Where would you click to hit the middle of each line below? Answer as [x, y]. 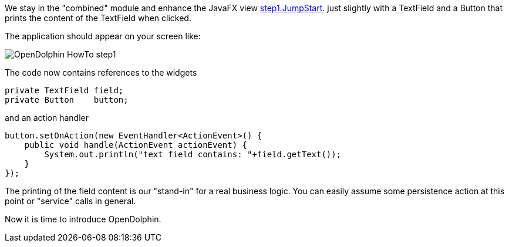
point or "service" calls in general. [70, 201]
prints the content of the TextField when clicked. [98, 18]
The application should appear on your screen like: [103, 36]
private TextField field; [64, 90]
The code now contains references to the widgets [101, 72]
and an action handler [47, 118]
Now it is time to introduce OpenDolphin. [83, 219]
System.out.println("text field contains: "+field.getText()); [193, 154]
